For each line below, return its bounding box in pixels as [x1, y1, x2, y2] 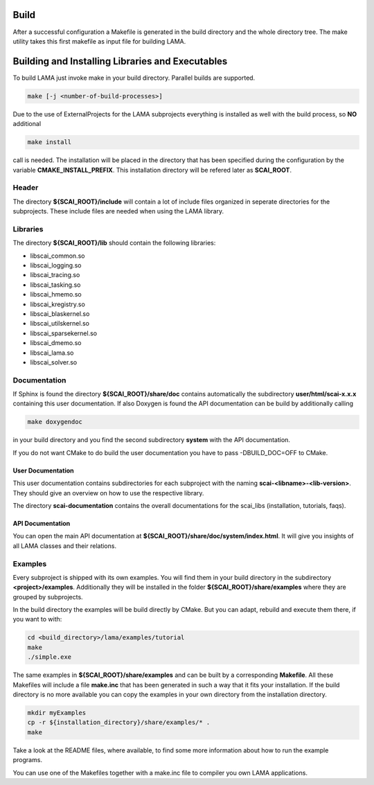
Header [12, 183, 39, 193]
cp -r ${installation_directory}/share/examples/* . [27, 718, 211, 727]
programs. [12, 756, 43, 764]
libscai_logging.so [30, 261, 82, 270]
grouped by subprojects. [12, 592, 83, 601]
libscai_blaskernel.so [30, 309, 90, 318]
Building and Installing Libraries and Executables [12, 55, 228, 67]
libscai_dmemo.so [30, 339, 82, 347]
